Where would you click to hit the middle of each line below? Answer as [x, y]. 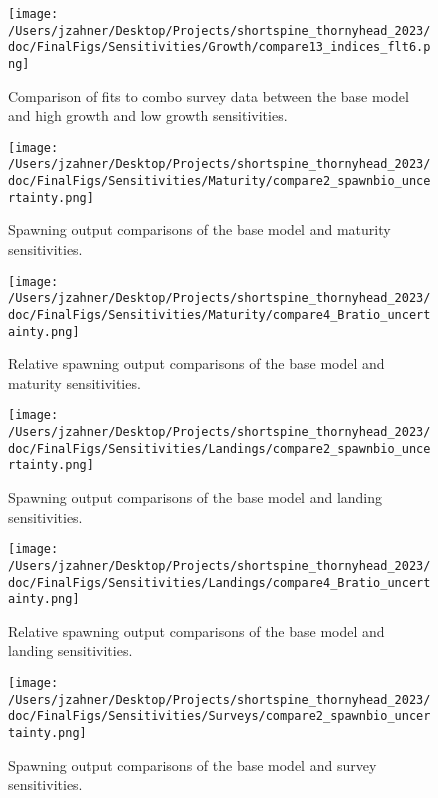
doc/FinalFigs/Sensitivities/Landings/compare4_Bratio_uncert [219, 582]
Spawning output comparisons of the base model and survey [192, 764]
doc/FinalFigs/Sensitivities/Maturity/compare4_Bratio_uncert [219, 314]
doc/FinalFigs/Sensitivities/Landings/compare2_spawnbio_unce [219, 448]
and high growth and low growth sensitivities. [148, 115]
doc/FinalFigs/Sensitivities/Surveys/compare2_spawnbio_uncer [219, 716]
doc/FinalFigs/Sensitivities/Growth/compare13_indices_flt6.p [219, 47]
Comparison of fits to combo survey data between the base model [208, 95]
